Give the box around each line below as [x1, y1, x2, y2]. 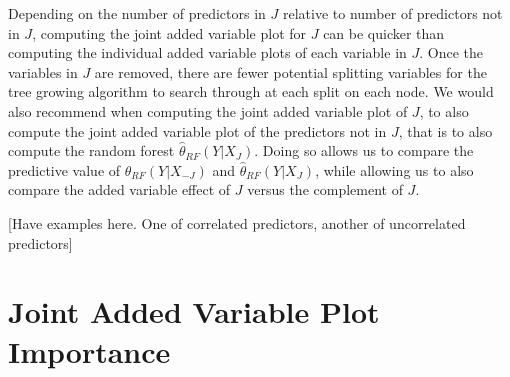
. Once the [419, 42, 484, 63]
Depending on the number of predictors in [8, 3, 266, 23]
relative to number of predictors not [282, 3, 503, 23]
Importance [8, 330, 171, 371]
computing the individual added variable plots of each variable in [8, 42, 407, 63]
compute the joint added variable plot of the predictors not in [8, 120, 387, 141]
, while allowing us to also [315, 159, 474, 180]
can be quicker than [323, 22, 445, 43]
